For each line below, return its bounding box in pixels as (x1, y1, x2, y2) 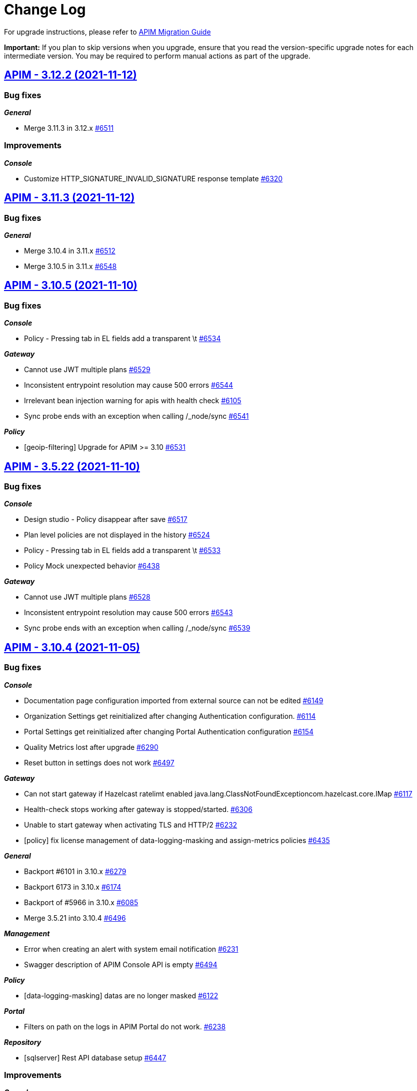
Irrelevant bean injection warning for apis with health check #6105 (24, 396, 241, 405)
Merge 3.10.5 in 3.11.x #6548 (24, 261, 117, 270)
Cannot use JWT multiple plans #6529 (24, 365, 150, 374)
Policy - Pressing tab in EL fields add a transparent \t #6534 (24, 334, 221, 343)
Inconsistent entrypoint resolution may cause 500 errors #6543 (24, 608, 233, 617)
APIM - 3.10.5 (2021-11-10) (4, 279, 137, 292)
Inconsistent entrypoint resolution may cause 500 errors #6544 (24, 381, 233, 390)
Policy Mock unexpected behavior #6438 (24, 562, 160, 571)
